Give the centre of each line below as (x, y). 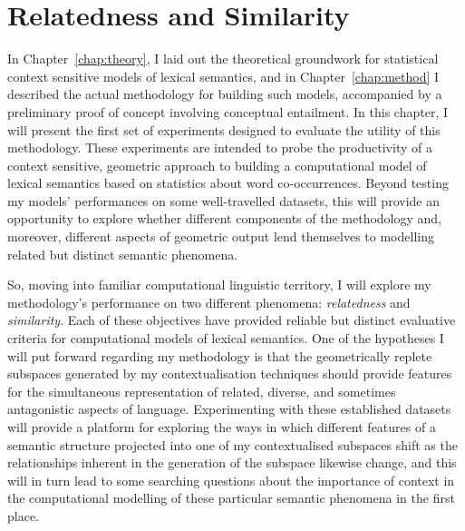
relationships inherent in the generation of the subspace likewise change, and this (232, 462)
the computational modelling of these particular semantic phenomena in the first (231, 498)
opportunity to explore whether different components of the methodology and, (224, 218)
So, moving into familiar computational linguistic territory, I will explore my (219, 285)
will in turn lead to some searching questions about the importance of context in (231, 480)
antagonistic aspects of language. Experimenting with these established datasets (229, 409)
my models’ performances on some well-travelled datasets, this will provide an (223, 200)
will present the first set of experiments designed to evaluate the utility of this (224, 129)
